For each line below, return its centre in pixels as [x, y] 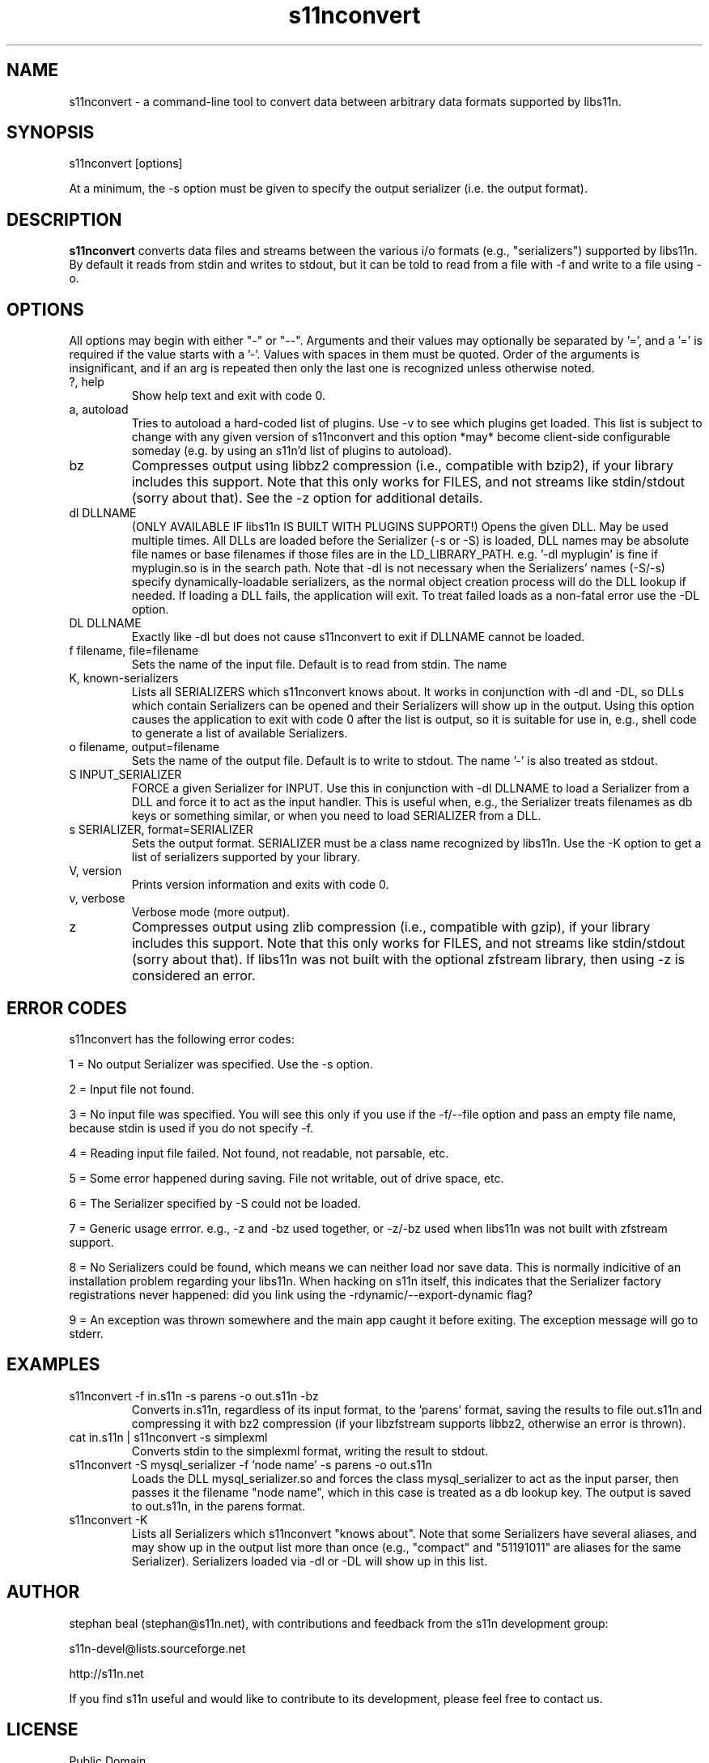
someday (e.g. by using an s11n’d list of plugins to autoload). [292, 451]
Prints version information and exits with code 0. [260, 885]
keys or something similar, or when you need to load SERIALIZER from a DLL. [336, 816]
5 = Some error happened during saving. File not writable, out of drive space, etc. [287, 1178]
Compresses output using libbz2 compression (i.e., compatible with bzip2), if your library [403, 466]
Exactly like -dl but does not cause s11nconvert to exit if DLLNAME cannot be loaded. [358, 637]
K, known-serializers [124, 678]
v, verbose [97, 898]
